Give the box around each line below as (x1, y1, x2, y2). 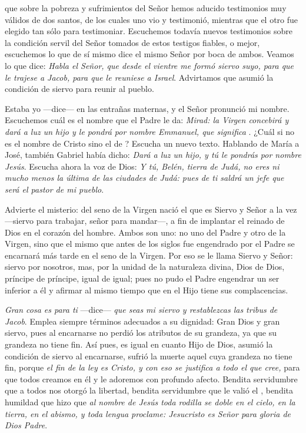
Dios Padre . (5, 419, 48, 431)
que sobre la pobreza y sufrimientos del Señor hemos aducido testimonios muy (5, 2, 287, 14)
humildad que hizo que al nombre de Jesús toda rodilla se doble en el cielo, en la (5, 396, 295, 408)
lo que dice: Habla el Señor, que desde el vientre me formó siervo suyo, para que (5, 59, 294, 71)
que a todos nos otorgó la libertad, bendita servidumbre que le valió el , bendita (5, 384, 294, 396)
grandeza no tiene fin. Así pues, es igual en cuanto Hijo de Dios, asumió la (5, 338, 273, 351)
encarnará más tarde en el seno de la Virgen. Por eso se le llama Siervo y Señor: (5, 249, 293, 261)
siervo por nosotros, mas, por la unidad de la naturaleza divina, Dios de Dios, (5, 260, 285, 273)
